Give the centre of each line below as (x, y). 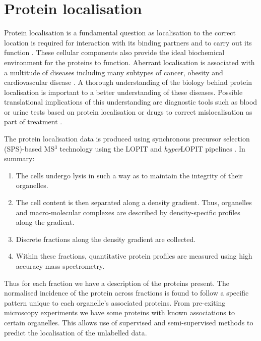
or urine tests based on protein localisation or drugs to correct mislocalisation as (128, 111)
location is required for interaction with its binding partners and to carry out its (128, 42)
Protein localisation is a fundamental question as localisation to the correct (120, 33)
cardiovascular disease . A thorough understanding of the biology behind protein (128, 82)
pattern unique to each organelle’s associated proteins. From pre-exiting (115, 302)
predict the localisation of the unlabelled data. (76, 332)
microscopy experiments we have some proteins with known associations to (119, 312)
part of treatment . (33, 121)
